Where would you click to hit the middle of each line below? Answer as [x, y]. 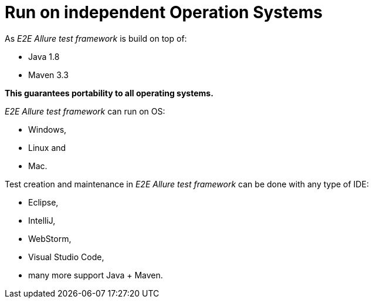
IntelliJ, [42, 220]
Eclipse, [43, 202]
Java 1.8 [44, 56]
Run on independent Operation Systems [164, 12]
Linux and [47, 147]
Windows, [48, 129]
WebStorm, [50, 238]
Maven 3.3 [48, 75]
